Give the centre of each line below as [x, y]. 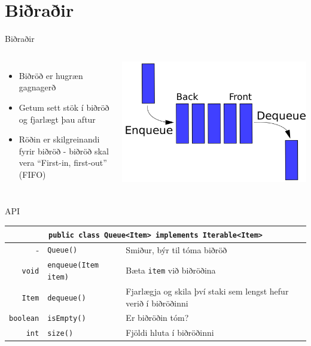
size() [60, 334]
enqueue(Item [73, 265]
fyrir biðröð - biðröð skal [64, 151]
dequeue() [67, 298]
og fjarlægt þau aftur [57, 119]
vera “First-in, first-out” [63, 163]
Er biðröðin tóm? [157, 318]
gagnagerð [37, 87]
